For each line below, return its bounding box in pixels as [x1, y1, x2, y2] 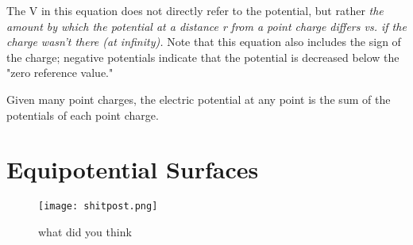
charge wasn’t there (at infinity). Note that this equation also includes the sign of [6, 33, 401, 50]
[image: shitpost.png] [38, 201, 158, 212]
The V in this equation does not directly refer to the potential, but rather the [6, 2, 384, 18]
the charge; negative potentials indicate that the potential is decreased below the [6, 48, 399, 65]
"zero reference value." [6, 64, 114, 81]
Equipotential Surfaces [6, 153, 259, 186]
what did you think [38, 223, 132, 239]
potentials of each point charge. [6, 106, 159, 123]
